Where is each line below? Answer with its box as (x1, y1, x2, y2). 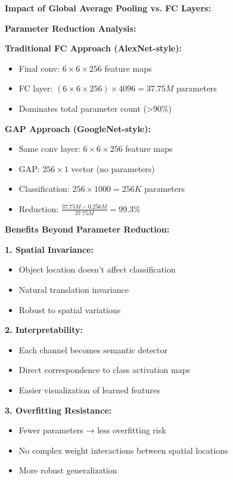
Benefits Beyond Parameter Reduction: (5, 223, 170, 236)
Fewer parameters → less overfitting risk (18, 424, 166, 436)
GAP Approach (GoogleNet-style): (5, 122, 151, 134)
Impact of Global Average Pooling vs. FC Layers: (5, 2, 211, 14)
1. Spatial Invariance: (5, 243, 94, 255)
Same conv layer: (18, 142, 80, 155)
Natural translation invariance (18, 283, 129, 296)
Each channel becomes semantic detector (18, 343, 168, 356)
